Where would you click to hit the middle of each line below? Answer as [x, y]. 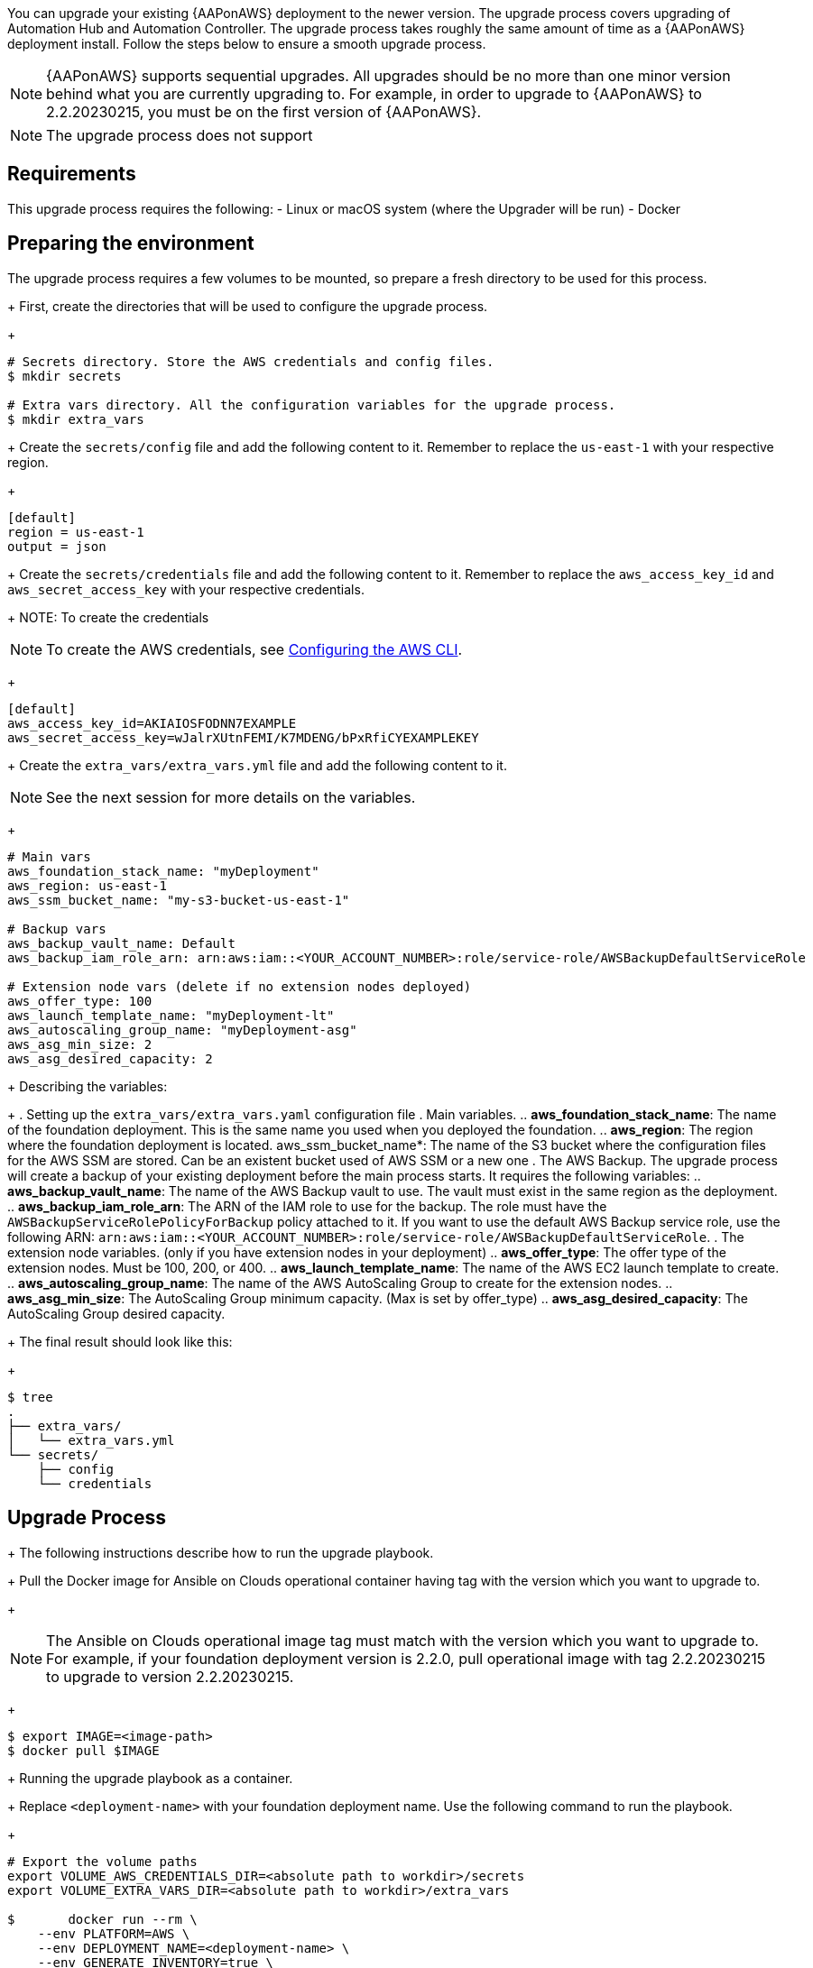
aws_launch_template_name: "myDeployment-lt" [171, 1015]
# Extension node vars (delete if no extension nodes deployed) [240, 986]
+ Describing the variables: [88, 1086]
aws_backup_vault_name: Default [121, 943]
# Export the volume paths [102, 1861]
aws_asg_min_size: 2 [80, 1044]
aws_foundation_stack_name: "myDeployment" [163, 871]
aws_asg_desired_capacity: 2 [110, 1058]
